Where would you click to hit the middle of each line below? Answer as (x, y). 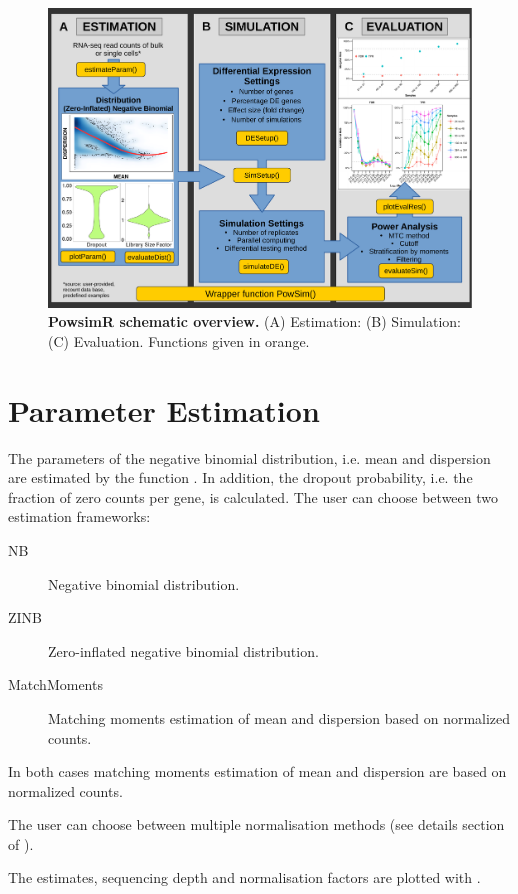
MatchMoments (55, 684)
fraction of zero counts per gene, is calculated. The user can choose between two (253, 496)
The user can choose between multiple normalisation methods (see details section (256, 824)
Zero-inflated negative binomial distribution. (183, 650)
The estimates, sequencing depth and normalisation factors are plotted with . (244, 877)
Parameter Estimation (164, 409)
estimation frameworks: (79, 516)
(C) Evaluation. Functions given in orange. (179, 340)
